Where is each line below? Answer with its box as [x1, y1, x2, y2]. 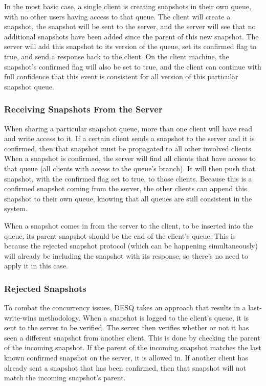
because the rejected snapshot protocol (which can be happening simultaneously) [4, 240, 258, 251]
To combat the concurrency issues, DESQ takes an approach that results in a [4, 302, 246, 313]
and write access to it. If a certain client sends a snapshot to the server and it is [4, 133, 255, 144]
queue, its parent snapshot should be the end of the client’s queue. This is [4, 230, 236, 241]
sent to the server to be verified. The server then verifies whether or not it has [4, 322, 249, 333]
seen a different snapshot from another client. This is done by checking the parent [4, 332, 260, 343]
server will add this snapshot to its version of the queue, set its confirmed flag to [4, 41, 257, 52]
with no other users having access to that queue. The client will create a [4, 11, 231, 21]
